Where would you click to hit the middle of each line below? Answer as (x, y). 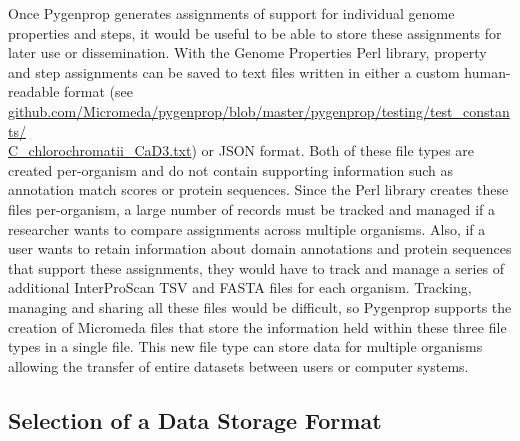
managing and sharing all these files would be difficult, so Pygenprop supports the (260, 306)
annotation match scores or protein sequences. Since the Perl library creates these (258, 189)
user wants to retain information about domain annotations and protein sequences (260, 248)
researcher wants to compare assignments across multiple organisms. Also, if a (247, 228)
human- (487, 71)
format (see (98, 91)
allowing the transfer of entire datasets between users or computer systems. (238, 365)
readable (34, 91)
